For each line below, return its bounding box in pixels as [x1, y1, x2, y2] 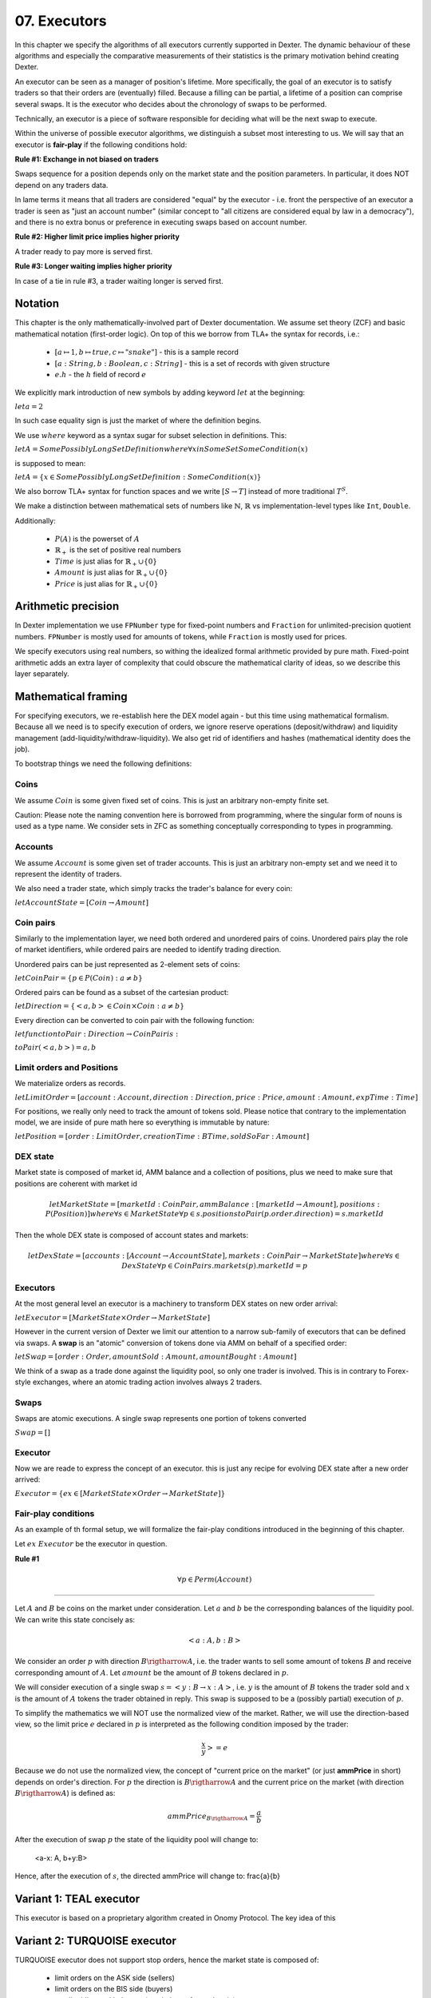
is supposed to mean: [14, 458, 86, 468]
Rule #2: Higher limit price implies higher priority [14, 232, 180, 241]
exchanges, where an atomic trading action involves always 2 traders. [32, 1377, 263, 1387]
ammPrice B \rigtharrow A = [168, 1811, 255, 1822]
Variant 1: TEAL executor [14, 1892, 140, 1905]
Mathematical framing [14, 690, 128, 703]
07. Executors [14, 12, 107, 30]
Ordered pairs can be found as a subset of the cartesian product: [14, 987, 229, 997]
